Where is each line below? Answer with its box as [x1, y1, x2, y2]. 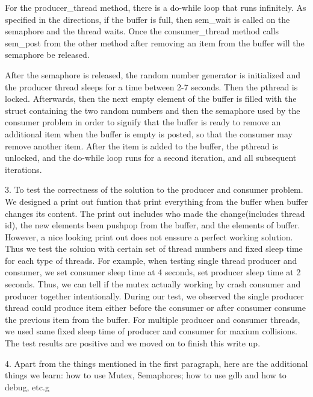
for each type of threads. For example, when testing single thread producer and [5, 254, 297, 266]
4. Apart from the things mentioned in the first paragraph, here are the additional [5, 357, 308, 369]
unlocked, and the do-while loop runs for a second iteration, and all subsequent [5, 151, 297, 164]
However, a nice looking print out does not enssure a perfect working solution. [5, 230, 293, 243]
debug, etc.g [5, 380, 49, 393]
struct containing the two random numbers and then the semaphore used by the [5, 104, 300, 116]
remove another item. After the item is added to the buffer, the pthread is [5, 139, 278, 152]
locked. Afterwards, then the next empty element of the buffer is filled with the [5, 92, 297, 105]
